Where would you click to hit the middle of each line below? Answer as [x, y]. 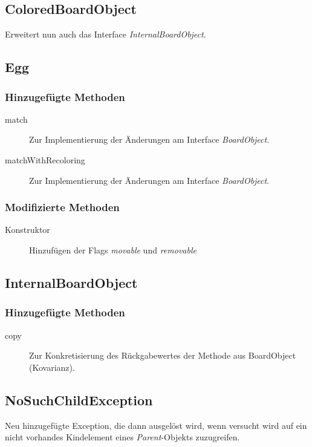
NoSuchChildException [79, 400]
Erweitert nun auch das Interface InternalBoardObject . [106, 34]
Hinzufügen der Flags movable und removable [113, 250]
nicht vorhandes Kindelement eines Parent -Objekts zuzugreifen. [122, 437]
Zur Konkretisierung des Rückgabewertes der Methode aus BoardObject [163, 355]
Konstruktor [28, 230]
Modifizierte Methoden [62, 207]
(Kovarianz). [52, 367]
